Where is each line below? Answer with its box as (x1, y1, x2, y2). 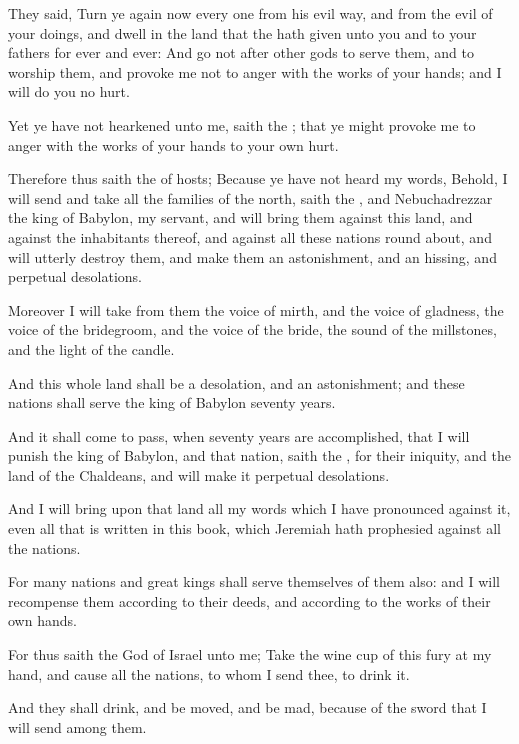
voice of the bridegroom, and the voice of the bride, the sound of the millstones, (8, 319, 497, 340)
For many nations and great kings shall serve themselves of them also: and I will (8, 571, 500, 592)
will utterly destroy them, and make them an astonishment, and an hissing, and (8, 246, 497, 267)
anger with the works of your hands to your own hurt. (8, 134, 339, 155)
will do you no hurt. (8, 81, 130, 102)
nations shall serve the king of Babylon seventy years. (8, 392, 336, 413)
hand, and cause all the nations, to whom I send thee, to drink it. (8, 663, 410, 684)
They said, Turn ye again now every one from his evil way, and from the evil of (8, 3, 493, 23)
